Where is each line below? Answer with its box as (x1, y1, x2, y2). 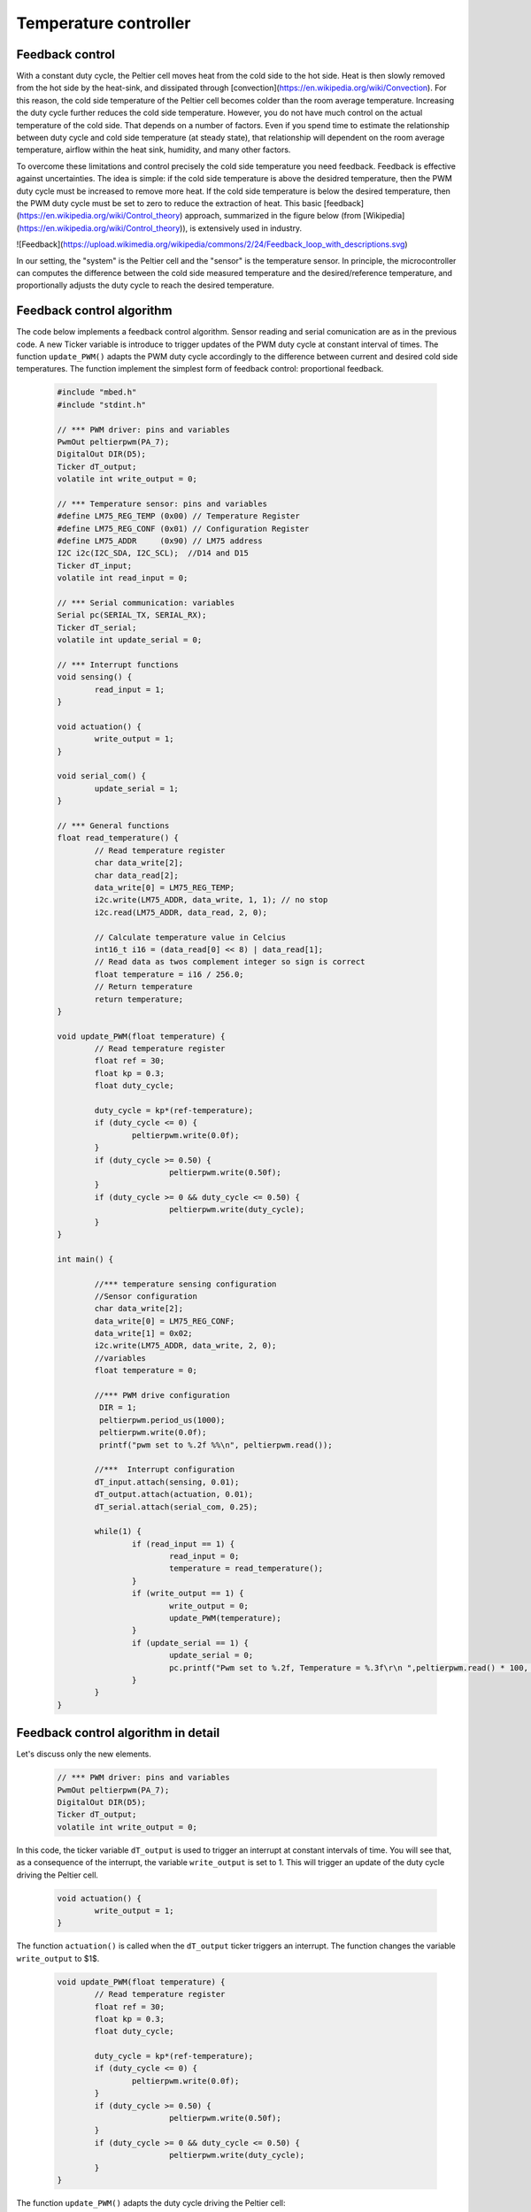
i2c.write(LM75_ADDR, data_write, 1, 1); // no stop (94, 895, 328, 905)
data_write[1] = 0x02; (94, 1328, 194, 1339)
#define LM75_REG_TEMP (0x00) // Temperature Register (57, 511, 300, 521)
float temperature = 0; (94, 1365, 198, 1376)
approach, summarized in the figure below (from (184, 211, 362, 221)
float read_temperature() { (57, 833, 179, 843)
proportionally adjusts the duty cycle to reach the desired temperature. (16, 280, 274, 291)
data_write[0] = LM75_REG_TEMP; (94, 883, 235, 893)
